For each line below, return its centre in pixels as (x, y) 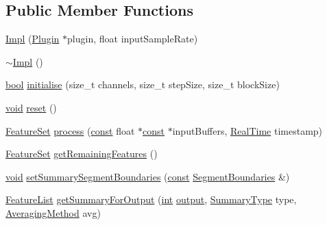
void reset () (31, 107)
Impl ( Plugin (33, 39)
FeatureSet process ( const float (70, 130)
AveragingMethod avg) (53, 212)
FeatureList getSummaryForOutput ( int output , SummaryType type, (151, 199)
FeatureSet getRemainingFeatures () (82, 154)
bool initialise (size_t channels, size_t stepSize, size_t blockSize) (143, 84)
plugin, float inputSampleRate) (133, 39)
